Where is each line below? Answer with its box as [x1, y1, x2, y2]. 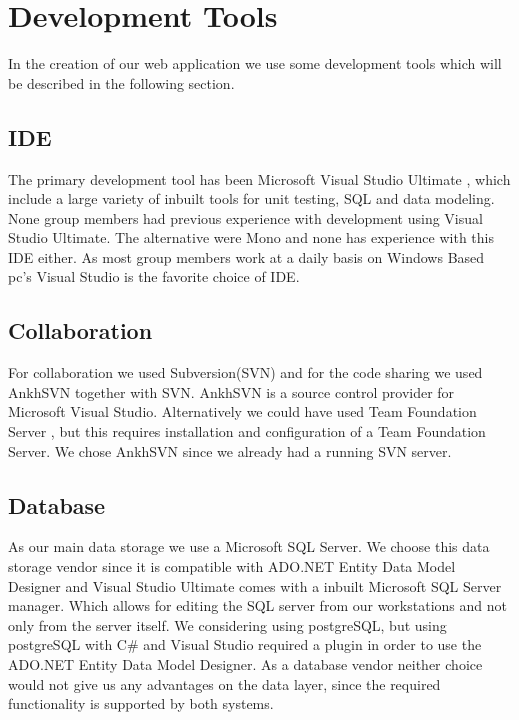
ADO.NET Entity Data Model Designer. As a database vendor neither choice [8, 654, 483, 675]
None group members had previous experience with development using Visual [8, 207, 483, 228]
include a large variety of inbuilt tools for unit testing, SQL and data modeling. [8, 188, 495, 209]
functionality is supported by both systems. [8, 693, 274, 714]
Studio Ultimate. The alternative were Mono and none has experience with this [8, 227, 494, 248]
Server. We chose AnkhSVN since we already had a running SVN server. [8, 440, 452, 461]
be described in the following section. [8, 72, 235, 93]
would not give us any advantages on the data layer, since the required [8, 673, 441, 694]
